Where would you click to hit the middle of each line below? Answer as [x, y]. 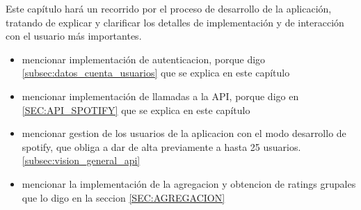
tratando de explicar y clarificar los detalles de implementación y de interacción [175, 22]
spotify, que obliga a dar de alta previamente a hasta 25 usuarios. [161, 146]
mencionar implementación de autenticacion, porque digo [144, 59]
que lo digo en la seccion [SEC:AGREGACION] [123, 197]
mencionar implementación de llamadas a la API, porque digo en [160, 96]
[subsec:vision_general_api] [81, 160]
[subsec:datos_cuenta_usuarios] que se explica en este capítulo [156, 73]
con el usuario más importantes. [74, 36]
